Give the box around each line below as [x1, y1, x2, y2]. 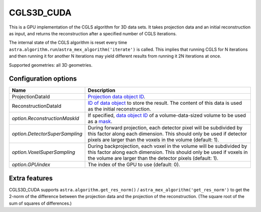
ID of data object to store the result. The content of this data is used [87, 99, 242, 106]
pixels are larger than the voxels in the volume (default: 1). [87, 137, 219, 143]
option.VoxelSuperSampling [12, 149, 75, 155]
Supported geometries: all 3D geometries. [9, 62, 93, 68]
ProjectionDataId [12, 93, 50, 100]
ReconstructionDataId [12, 103, 61, 110]
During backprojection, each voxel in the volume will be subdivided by [87, 143, 247, 150]
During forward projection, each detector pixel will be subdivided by [87, 125, 243, 131]
